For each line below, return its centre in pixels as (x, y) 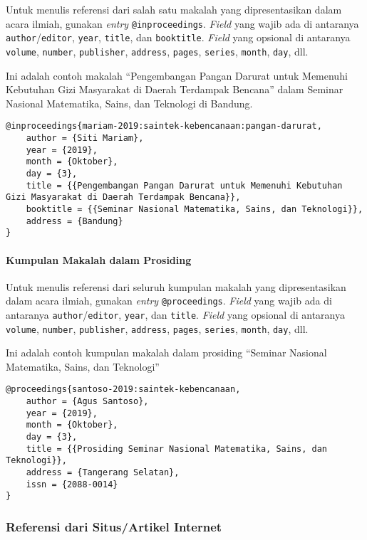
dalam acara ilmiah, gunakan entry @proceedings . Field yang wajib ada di (169, 301)
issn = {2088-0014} (72, 484)
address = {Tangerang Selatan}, (103, 473)
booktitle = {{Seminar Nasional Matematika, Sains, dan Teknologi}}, (195, 209)
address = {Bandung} (74, 221)
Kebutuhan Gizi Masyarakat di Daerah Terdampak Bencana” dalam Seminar (175, 89)
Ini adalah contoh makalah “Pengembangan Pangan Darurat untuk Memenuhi (177, 75)
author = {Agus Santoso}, (87, 402)
